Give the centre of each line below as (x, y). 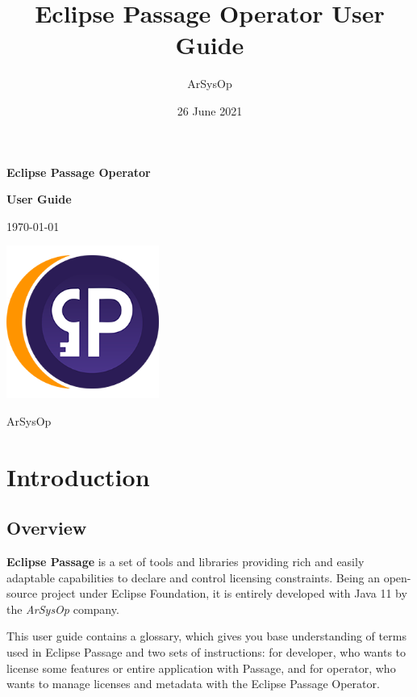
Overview (47, 528)
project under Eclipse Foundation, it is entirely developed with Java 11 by (224, 593)
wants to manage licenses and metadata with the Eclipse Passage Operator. (193, 684)
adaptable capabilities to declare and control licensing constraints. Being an (194, 577)
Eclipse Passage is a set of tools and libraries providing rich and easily (186, 562)
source (22, 593)
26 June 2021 (210, 110)
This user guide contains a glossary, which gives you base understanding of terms (206, 636)
